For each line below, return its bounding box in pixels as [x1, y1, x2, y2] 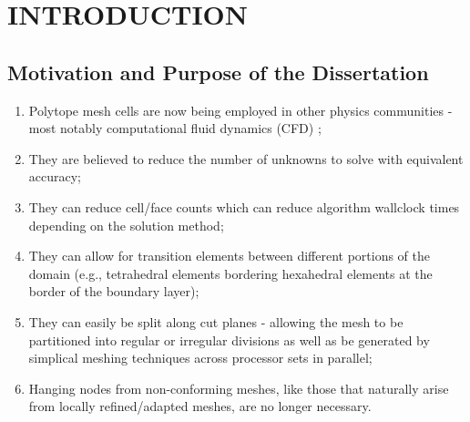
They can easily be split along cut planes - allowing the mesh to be [28, 312, 404, 331]
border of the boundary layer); [28, 282, 199, 301]
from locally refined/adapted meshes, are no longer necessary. [28, 396, 372, 416]
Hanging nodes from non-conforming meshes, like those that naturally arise [28, 378, 449, 397]
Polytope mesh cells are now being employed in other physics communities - [28, 100, 453, 119]
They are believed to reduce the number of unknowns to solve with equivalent [28, 149, 464, 168]
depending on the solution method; [28, 215, 224, 234]
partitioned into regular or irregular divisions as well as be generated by [28, 330, 430, 349]
